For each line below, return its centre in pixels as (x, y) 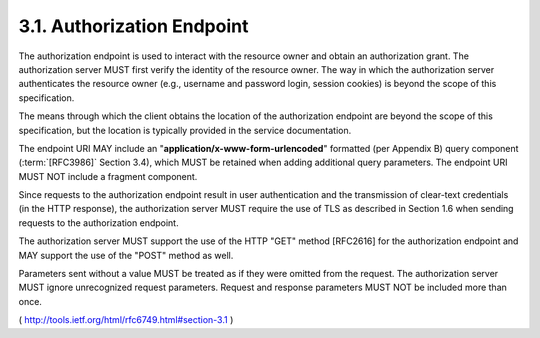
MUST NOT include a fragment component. (108, 176)
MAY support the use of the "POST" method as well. (126, 255)
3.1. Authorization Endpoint (133, 26)
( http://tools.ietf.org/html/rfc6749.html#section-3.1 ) (126, 320)
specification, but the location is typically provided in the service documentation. (185, 130)
